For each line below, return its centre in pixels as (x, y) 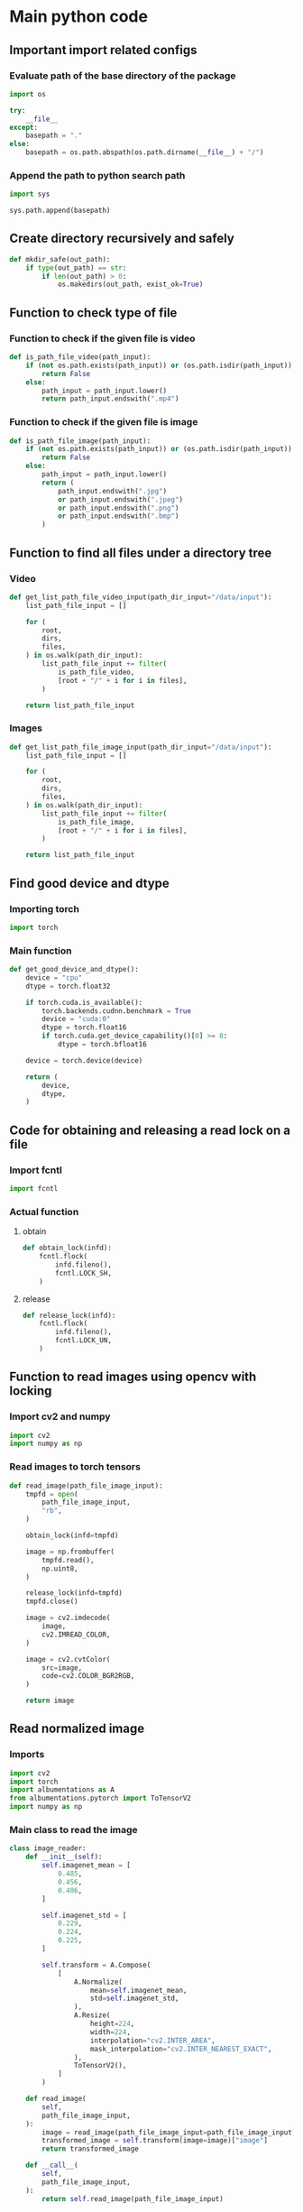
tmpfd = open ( (52, 1494)
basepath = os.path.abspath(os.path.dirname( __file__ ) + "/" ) (145, 152)
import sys (30, 194)
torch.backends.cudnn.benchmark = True (117, 1011)
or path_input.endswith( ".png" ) (118, 508)
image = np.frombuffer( (70, 1552)
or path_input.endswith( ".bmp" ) (118, 516)
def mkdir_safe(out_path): (60, 259)
